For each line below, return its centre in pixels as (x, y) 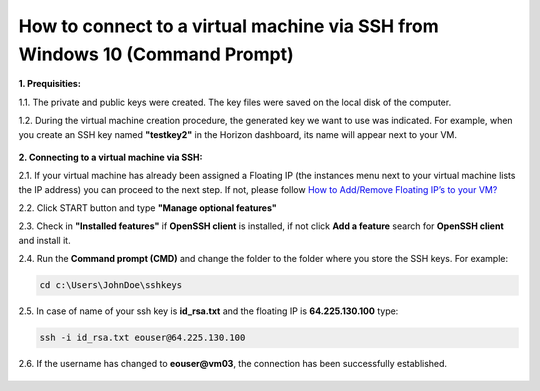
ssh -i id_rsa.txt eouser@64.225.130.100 (142, 338)
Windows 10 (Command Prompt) (156, 54)
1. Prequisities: (50, 84)
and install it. (44, 240)
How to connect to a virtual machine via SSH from (228, 26)
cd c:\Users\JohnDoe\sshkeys (111, 285)
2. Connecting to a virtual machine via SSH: (110, 157)
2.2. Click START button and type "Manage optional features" (147, 208)
